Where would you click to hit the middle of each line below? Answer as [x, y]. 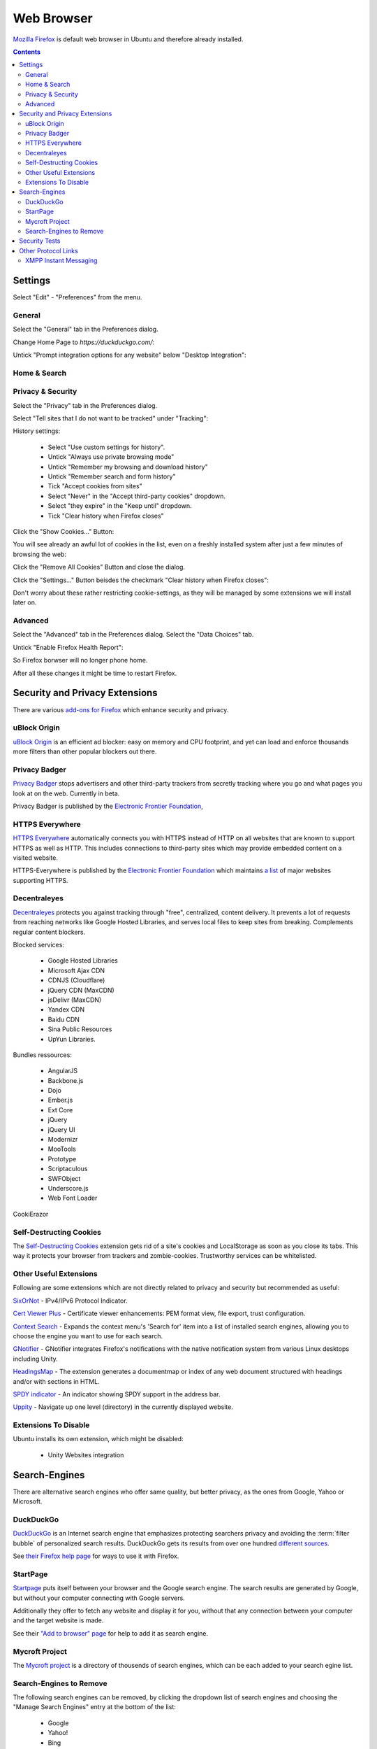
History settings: [37, 431]
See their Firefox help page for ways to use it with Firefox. [96, 1556]
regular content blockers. [49, 932]
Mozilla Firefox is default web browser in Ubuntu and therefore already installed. [128, 39]
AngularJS [63, 1071]
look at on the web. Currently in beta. [66, 793]
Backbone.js [66, 1080]
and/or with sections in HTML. [57, 1381]
